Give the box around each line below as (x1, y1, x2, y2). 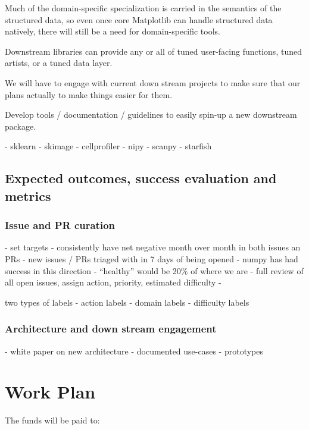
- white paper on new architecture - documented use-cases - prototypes (5, 344, 264, 357)
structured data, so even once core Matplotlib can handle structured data (5, 13, 273, 26)
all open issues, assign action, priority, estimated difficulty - (5, 276, 221, 288)
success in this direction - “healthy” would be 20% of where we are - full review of (5, 264, 304, 277)
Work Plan (5, 379, 96, 404)
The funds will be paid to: (5, 414, 100, 426)
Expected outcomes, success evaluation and (5, 169, 277, 187)
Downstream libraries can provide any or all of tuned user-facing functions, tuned (5, 45, 302, 57)
